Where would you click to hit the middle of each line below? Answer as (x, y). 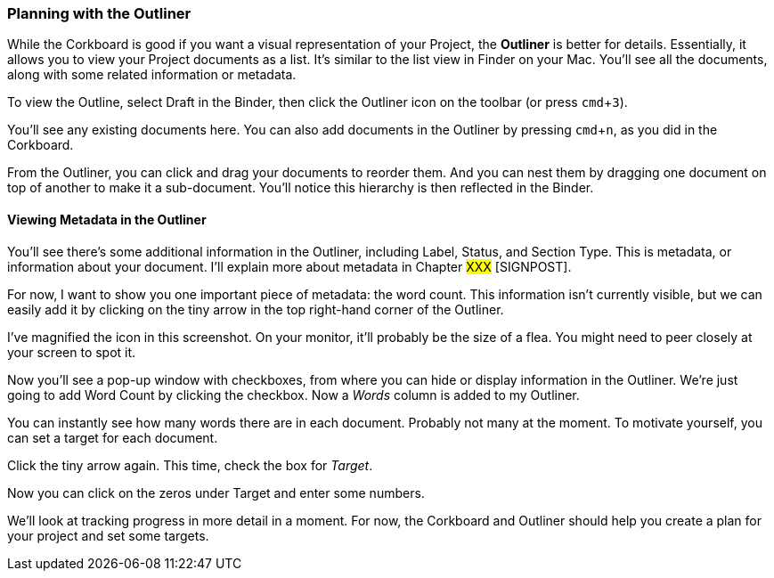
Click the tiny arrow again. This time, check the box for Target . (190, 465)
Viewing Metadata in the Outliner (107, 219)
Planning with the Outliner (99, 13)
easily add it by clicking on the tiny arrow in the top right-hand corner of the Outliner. (256, 309)
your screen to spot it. (72, 352)
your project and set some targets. (108, 535)
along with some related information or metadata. (152, 75)
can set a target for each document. (113, 437)
